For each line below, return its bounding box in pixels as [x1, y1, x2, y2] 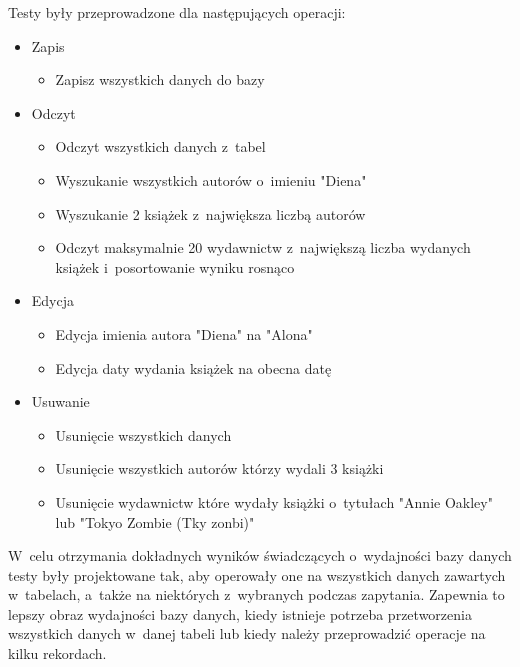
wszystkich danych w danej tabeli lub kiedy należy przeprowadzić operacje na [8, 623, 486, 644]
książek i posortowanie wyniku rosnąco [55, 256, 295, 277]
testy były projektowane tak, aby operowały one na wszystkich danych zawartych [8, 564, 506, 585]
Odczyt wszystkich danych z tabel [55, 136, 266, 157]
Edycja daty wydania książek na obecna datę [55, 357, 332, 378]
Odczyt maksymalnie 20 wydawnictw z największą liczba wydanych [55, 237, 471, 258]
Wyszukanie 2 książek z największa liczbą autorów [55, 203, 366, 224]
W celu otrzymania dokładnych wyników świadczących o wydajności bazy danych [8, 545, 512, 566]
